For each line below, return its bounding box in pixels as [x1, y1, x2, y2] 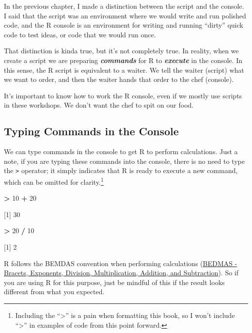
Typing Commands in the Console [4, 124, 179, 139]
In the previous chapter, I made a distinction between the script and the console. [4, 1, 244, 11]
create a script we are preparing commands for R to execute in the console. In [4, 55, 242, 65]
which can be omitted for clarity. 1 [4, 175, 104, 187]
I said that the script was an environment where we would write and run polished [4, 10, 246, 20]
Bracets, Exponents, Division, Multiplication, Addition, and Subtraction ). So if [4, 268, 239, 278]
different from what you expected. [4, 286, 105, 297]
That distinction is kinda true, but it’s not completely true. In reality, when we [4, 46, 239, 56]
